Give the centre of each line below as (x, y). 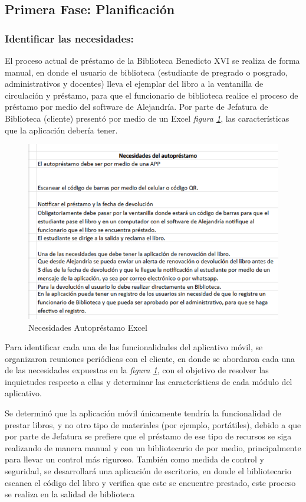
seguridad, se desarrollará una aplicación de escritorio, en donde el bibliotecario (148, 471)
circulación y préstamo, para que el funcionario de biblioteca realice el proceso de (152, 95)
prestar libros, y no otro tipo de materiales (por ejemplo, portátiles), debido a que (153, 424)
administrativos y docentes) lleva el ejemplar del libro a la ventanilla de (134, 84)
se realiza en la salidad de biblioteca (70, 494)
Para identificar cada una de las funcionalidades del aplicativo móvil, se (134, 347)
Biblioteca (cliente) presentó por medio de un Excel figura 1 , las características (147, 118)
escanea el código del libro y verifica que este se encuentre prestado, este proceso (150, 482)
